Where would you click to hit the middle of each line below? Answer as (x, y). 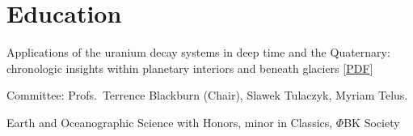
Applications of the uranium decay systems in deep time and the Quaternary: (198, 52)
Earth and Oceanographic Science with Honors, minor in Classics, (170, 122)
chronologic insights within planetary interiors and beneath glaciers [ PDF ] (190, 68)
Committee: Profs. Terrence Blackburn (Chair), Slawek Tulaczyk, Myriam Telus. (207, 95)
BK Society (372, 122)
